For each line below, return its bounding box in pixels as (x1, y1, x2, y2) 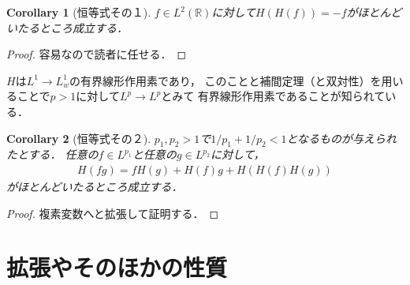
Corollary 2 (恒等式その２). (6, 129, 151, 146)
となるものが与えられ (286, 129, 397, 146)
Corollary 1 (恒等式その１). (6, 4, 151, 20)
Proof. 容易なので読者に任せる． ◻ (6, 46, 187, 62)
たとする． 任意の (6, 146, 99, 163)
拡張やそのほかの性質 (6, 251, 228, 283)
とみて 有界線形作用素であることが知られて (161, 88, 386, 104)
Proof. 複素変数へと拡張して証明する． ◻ (6, 204, 219, 221)
